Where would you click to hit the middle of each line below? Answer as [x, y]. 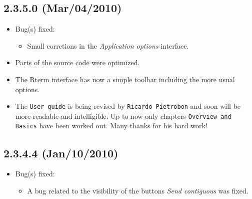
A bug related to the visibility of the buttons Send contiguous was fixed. [138, 190]
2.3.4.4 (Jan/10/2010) [61, 153]
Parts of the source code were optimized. [77, 62]
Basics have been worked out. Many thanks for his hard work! [111, 126]
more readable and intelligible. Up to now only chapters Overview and [123, 116]
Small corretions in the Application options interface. [108, 45]
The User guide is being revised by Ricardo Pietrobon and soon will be [128, 106]
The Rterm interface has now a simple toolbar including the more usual [125, 79]
